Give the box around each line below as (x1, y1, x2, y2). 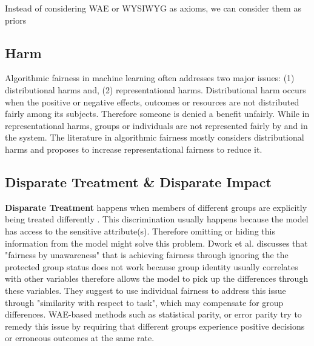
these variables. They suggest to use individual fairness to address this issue (5, 284, 286, 296)
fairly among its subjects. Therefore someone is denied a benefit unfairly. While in (5, 107, 310, 120)
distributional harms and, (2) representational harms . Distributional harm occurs (5, 83, 306, 96)
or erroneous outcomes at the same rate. (5, 331, 155, 344)
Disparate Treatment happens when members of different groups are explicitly (5, 201, 307, 213)
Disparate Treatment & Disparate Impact (5, 172, 272, 191)
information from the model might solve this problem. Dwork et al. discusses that (5, 236, 308, 249)
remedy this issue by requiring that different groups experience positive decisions (5, 319, 305, 332)
